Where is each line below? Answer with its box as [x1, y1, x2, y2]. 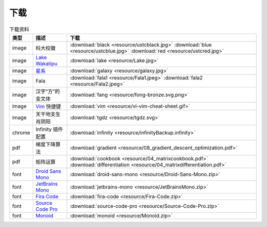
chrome [12, 129, 31, 136]
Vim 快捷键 [35, 103, 61, 110]
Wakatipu [35, 60, 58, 67]
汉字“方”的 [35, 88, 60, 95]
